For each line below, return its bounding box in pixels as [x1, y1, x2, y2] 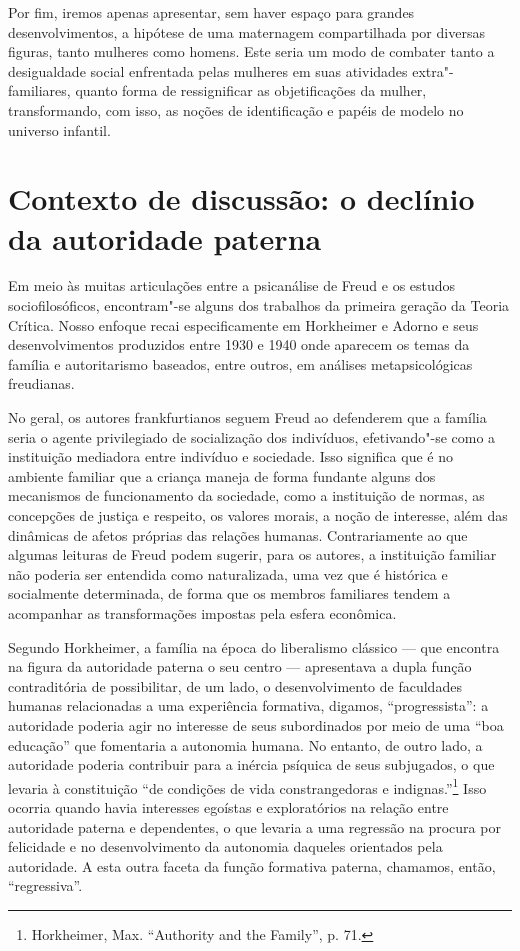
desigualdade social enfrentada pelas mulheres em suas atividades [8, 60, 408, 81]
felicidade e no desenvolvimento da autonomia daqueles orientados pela [8, 836, 443, 857]
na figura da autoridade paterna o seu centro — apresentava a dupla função [8, 656, 472, 677]
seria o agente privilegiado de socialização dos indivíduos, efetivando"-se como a [8, 426, 496, 447]
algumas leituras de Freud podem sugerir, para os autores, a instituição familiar [8, 544, 497, 565]
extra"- [412, 60, 454, 81]
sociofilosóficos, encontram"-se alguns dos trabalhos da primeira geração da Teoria [8, 295, 510, 316]
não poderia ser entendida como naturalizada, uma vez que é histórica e [8, 563, 448, 584]
